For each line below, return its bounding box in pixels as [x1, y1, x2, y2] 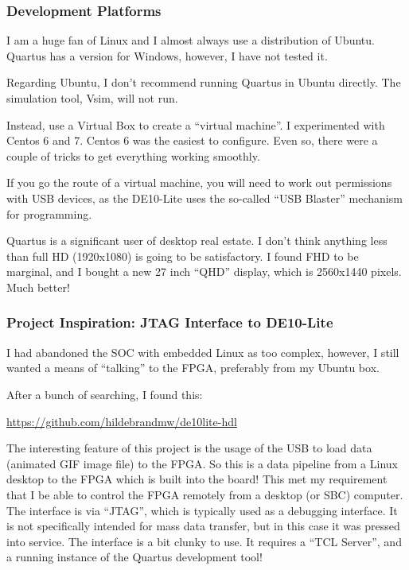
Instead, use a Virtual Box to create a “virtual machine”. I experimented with [6, 116, 385, 133]
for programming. [6, 205, 92, 222]
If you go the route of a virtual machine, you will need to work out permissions [6, 174, 392, 191]
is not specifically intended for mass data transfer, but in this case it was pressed [6, 518, 400, 534]
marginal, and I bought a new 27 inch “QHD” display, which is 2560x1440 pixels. [6, 263, 402, 280]
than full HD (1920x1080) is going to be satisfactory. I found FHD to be [6, 247, 359, 264]
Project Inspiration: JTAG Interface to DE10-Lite [6, 312, 333, 332]
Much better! [6, 278, 70, 295]
